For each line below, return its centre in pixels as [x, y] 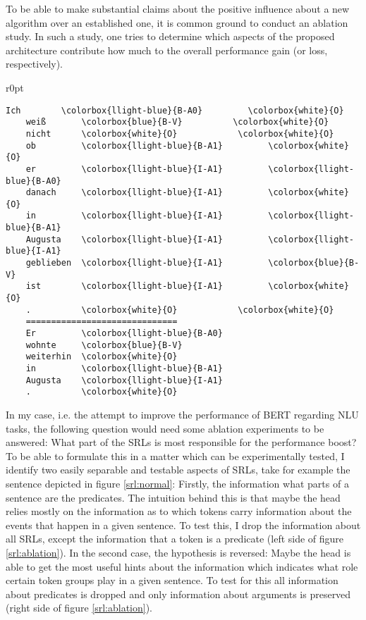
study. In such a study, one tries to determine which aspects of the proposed [170, 36]
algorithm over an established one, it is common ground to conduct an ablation [177, 22]
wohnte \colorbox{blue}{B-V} [104, 345]
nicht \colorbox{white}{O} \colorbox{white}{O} [180, 134]
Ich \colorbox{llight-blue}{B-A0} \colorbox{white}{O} [175, 110]
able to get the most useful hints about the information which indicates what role [182, 566]
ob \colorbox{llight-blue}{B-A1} [124, 145]
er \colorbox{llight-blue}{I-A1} [124, 169]
